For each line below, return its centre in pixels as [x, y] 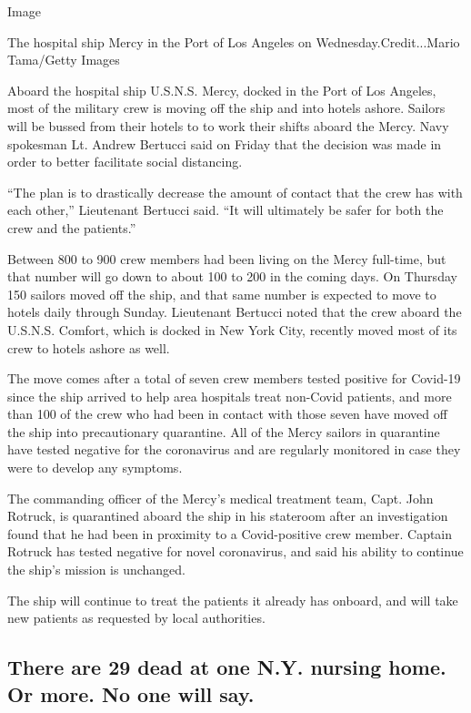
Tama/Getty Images [64, 60]
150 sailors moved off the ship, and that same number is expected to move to [222, 294]
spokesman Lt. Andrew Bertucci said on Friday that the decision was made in [225, 143]
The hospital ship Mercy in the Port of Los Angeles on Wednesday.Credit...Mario [234, 41]
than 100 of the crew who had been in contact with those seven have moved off [227, 414]
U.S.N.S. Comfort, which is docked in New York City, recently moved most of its [232, 329]
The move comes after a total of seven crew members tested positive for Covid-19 [234, 378]
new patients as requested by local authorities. [136, 618]
